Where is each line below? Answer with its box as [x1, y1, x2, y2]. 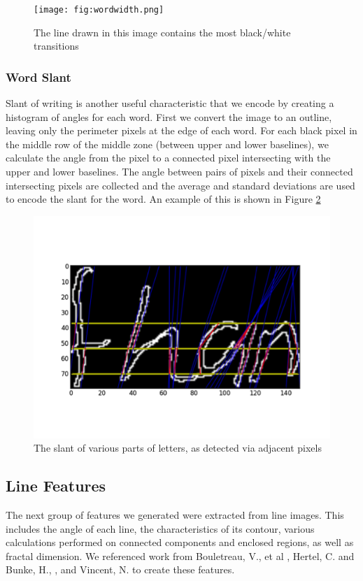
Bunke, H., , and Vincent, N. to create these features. [6, 562, 235, 577]
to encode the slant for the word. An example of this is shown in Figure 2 [6, 192, 321, 206]
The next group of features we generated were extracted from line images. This [6, 507, 344, 522]
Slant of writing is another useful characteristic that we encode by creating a [6, 96, 334, 110]
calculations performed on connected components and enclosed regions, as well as [6, 535, 354, 550]
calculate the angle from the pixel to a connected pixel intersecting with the [6, 150, 331, 165]
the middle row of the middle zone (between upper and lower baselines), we [6, 136, 329, 151]
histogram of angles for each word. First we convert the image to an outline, [6, 109, 332, 124]
